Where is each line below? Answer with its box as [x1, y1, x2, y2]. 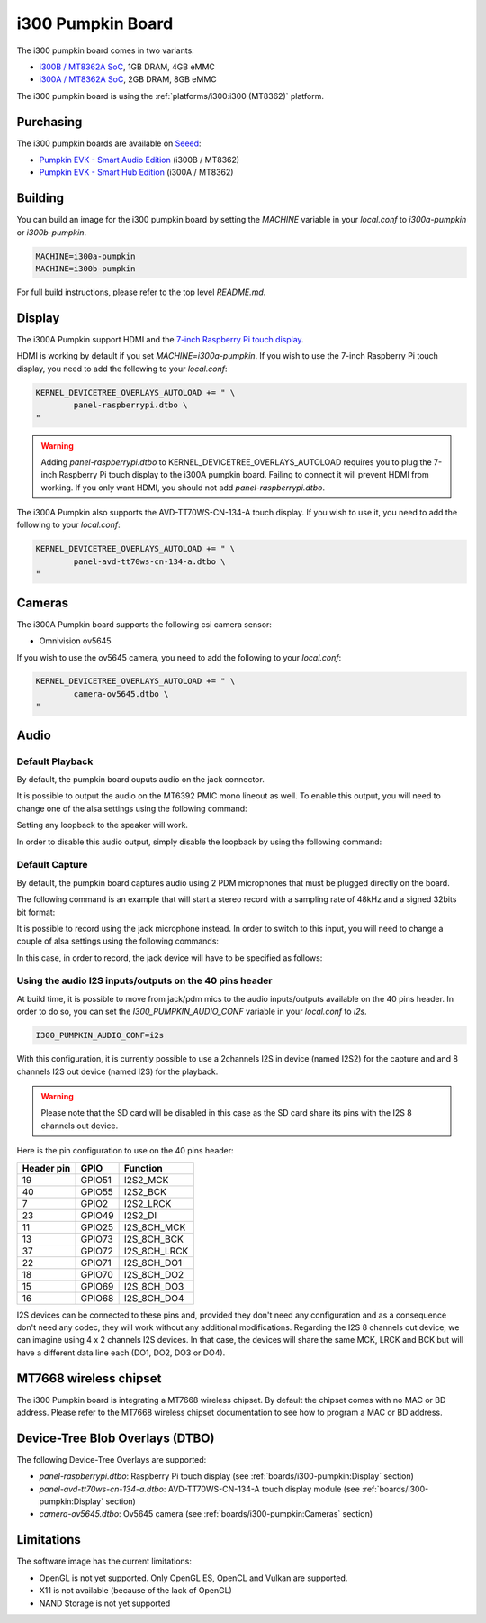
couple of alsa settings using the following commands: [16, 935, 220, 946]
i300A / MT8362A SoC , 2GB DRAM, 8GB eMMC [39, 74, 218, 85]
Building [16, 190, 65, 206]
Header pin [22, 1162, 71, 1174]
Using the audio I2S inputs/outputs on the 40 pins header [16, 974, 273, 987]
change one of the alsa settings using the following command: [16, 803, 247, 814]
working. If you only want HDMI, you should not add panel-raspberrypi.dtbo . [40, 482, 326, 493]
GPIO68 [80, 1291, 114, 1304]
